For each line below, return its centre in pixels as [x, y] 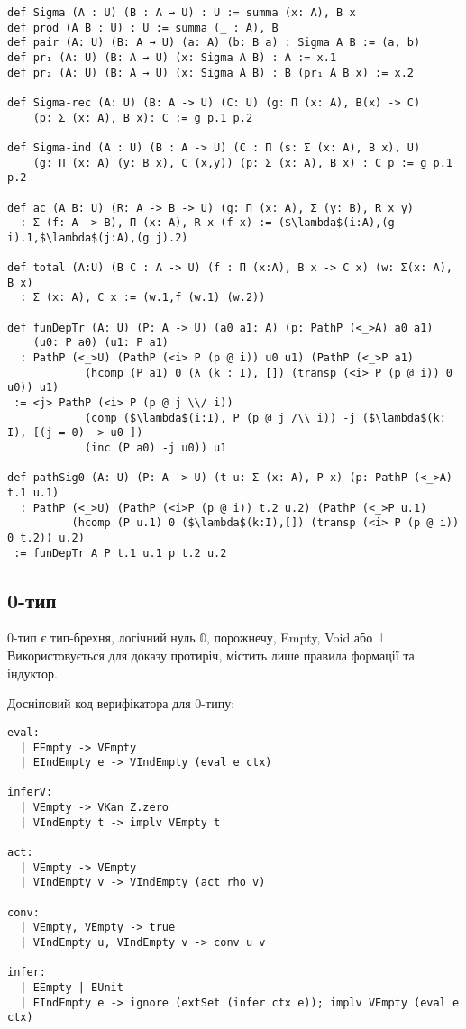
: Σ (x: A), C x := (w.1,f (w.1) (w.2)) [143, 298]
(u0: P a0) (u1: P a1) [101, 343]
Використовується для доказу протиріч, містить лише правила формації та [211, 656]
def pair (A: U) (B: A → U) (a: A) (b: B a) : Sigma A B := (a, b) [214, 43]
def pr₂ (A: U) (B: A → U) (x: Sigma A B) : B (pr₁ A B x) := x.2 [211, 73]
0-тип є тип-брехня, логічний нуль [101, 637]
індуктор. [32, 673]
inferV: [30, 792]
